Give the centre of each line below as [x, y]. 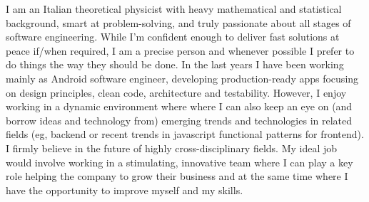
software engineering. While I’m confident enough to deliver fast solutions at [173, 37]
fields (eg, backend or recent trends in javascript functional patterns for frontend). [185, 134]
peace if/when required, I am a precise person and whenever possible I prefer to [180, 50]
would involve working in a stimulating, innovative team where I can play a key [180, 162]
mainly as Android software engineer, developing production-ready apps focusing [182, 78]
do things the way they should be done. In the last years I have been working [175, 64]
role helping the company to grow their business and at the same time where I [177, 176]
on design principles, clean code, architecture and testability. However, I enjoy [176, 92]
